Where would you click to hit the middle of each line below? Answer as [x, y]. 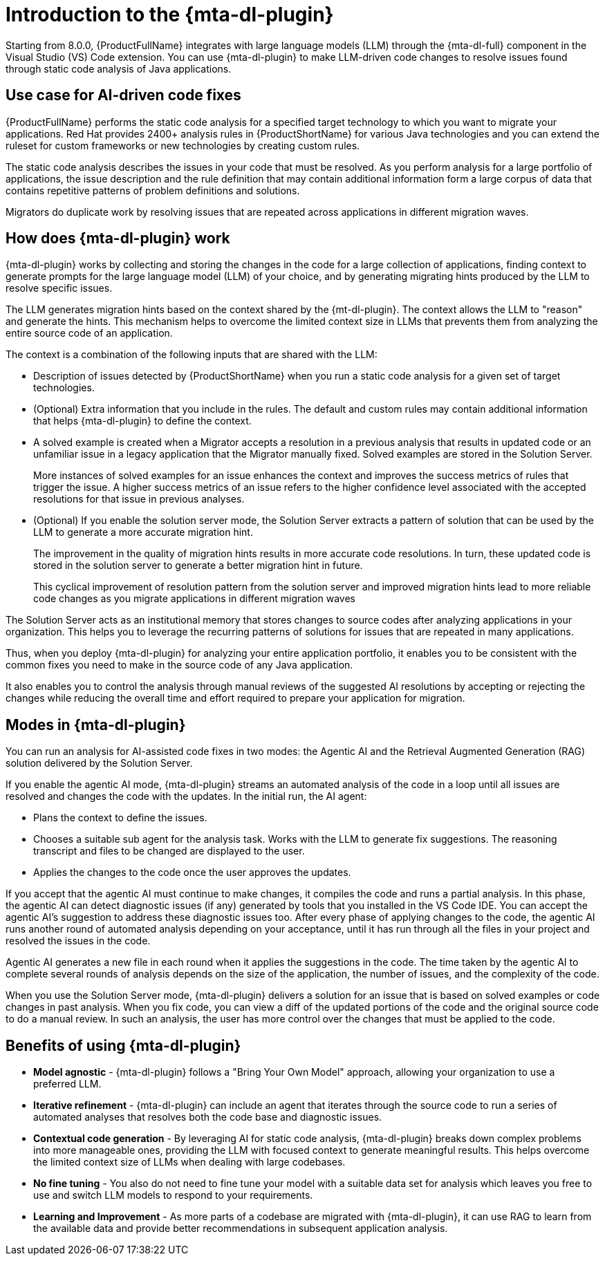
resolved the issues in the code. [78, 941]
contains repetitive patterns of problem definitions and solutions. [153, 190]
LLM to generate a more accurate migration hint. [143, 532]
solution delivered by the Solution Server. [99, 763]
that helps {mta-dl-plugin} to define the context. [142, 421]
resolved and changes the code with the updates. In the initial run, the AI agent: [186, 796]
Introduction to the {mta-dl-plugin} [170, 15]
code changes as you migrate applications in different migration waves [194, 599]
